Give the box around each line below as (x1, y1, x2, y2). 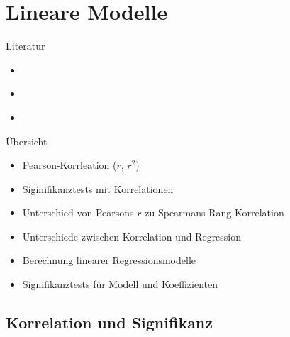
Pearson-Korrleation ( (22, 158, 117, 172)
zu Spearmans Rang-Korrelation (145, 205, 284, 220)
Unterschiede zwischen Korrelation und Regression (22, 228, 242, 243)
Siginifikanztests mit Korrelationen (22, 181, 174, 196)
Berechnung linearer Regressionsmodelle (22, 253, 196, 267)
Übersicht (6, 133, 48, 148)
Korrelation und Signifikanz (6, 311, 213, 333)
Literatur (6, 38, 45, 53)
